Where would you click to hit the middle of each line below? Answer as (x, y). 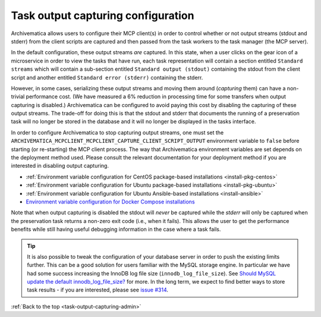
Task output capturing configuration (103, 15)
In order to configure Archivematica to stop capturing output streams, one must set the (117, 132)
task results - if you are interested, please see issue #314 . (98, 290)
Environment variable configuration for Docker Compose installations (111, 202)
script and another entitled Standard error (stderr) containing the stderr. (107, 77)
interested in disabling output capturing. (60, 166)
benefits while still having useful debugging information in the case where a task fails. (116, 230)
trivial (18, 97)
